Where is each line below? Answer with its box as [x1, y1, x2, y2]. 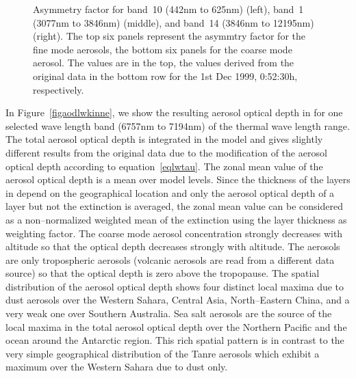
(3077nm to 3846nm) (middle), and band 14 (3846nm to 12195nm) [33, 15, 314, 29]
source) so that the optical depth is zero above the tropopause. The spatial [5, 266, 320, 280]
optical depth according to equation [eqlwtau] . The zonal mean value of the [5, 159, 323, 173]
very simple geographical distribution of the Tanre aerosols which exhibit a [5, 346, 320, 360]
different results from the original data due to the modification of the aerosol [5, 145, 327, 159]
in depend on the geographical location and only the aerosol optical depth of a [5, 185, 335, 200]
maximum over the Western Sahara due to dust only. [5, 360, 228, 374]
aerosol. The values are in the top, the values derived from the [33, 55, 294, 70]
